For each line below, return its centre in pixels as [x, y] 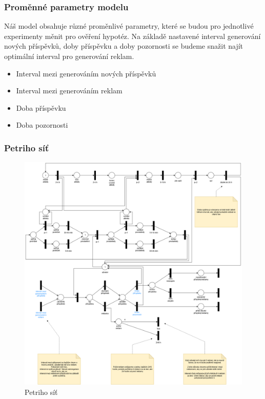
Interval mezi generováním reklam [69, 91]
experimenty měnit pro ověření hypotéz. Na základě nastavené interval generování [132, 36]
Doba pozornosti [42, 125]
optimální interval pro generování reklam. [69, 56]
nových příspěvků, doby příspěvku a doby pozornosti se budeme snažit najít [124, 46]
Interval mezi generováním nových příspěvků [86, 73]
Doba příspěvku [41, 107]
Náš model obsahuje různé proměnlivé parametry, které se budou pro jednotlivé [129, 26]
